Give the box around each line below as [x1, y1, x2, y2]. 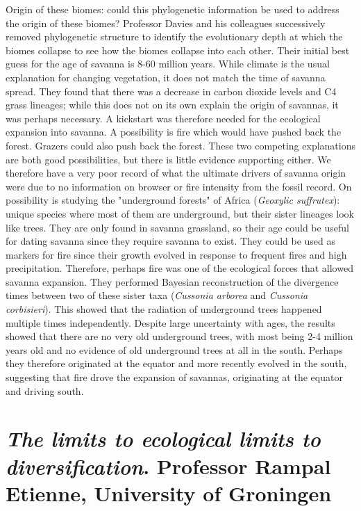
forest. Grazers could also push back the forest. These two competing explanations [6, 138, 355, 152]
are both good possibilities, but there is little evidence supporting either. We [6, 152, 331, 166]
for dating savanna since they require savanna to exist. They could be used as [6, 234, 336, 248]
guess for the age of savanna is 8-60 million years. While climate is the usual [6, 56, 330, 71]
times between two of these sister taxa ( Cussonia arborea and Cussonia [6, 288, 308, 302]
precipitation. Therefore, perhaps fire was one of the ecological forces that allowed [6, 261, 353, 275]
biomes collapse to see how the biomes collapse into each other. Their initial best [6, 42, 350, 57]
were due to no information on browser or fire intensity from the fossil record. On [6, 179, 352, 193]
